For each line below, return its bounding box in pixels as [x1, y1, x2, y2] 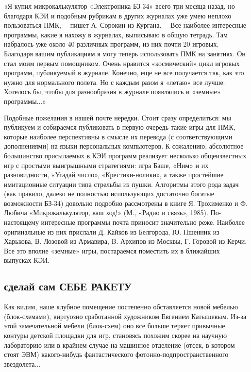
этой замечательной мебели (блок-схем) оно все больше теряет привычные [4, 321, 225, 331]
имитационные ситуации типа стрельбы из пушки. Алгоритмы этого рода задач [4, 179, 239, 189]
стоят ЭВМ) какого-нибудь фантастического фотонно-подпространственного [4, 349, 229, 359]
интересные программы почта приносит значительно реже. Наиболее [41, 217, 245, 227]
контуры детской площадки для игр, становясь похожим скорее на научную [4, 330, 227, 340]
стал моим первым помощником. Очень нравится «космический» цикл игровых [4, 58, 240, 68]
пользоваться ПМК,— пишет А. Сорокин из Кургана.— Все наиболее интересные [4, 20, 247, 30]
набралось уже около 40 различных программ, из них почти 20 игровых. [4, 39, 219, 49]
